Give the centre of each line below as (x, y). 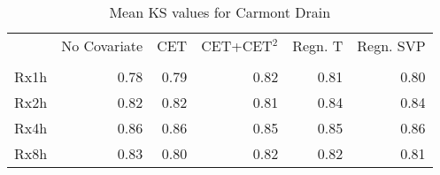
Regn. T (318, 46)
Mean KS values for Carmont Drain (220, 12)
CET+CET (237, 46)
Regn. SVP (391, 46)
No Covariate (102, 46)
